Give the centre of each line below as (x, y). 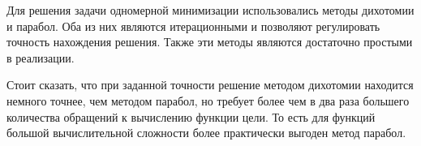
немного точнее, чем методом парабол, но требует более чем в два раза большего (208, 100)
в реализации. (41, 57)
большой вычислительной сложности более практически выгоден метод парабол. (206, 133)
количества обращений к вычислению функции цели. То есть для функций (191, 116)
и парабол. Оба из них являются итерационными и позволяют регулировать (193, 26)
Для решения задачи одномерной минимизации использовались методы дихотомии (210, 10)
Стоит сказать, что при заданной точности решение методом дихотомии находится (210, 85)
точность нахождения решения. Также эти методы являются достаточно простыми (210, 42)
